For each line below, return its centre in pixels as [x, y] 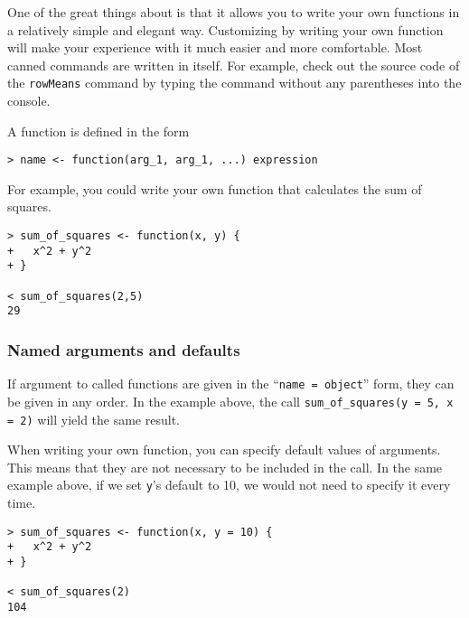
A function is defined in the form [98, 131]
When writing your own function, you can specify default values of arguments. [224, 449]
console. [29, 101]
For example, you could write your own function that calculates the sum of [215, 188]
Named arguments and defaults [124, 349]
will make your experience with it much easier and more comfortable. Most [215, 47]
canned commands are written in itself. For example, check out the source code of [234, 65]
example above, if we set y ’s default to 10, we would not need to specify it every [229, 485]
